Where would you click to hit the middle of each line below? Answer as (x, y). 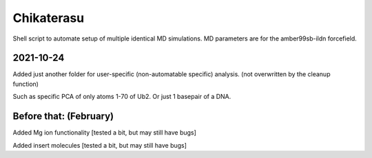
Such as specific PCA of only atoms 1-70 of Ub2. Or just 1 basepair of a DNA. (122, 97)
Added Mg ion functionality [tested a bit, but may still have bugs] (104, 133)
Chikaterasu (49, 18)
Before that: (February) (63, 116)
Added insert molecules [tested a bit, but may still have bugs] (100, 145)
